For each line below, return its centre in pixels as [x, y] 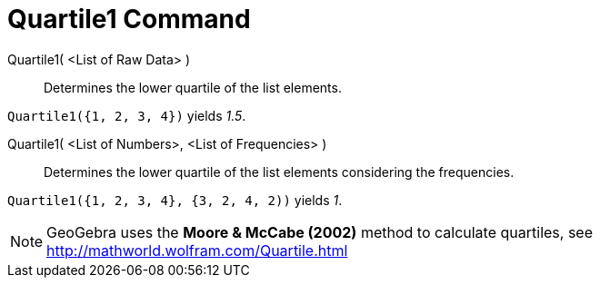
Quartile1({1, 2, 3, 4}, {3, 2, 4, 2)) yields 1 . [175, 200]
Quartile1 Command [129, 19]
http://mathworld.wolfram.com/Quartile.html [197, 250]
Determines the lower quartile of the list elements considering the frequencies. [279, 172]
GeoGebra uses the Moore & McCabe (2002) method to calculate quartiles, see [320, 232]
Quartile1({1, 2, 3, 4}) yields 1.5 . [127, 115]
